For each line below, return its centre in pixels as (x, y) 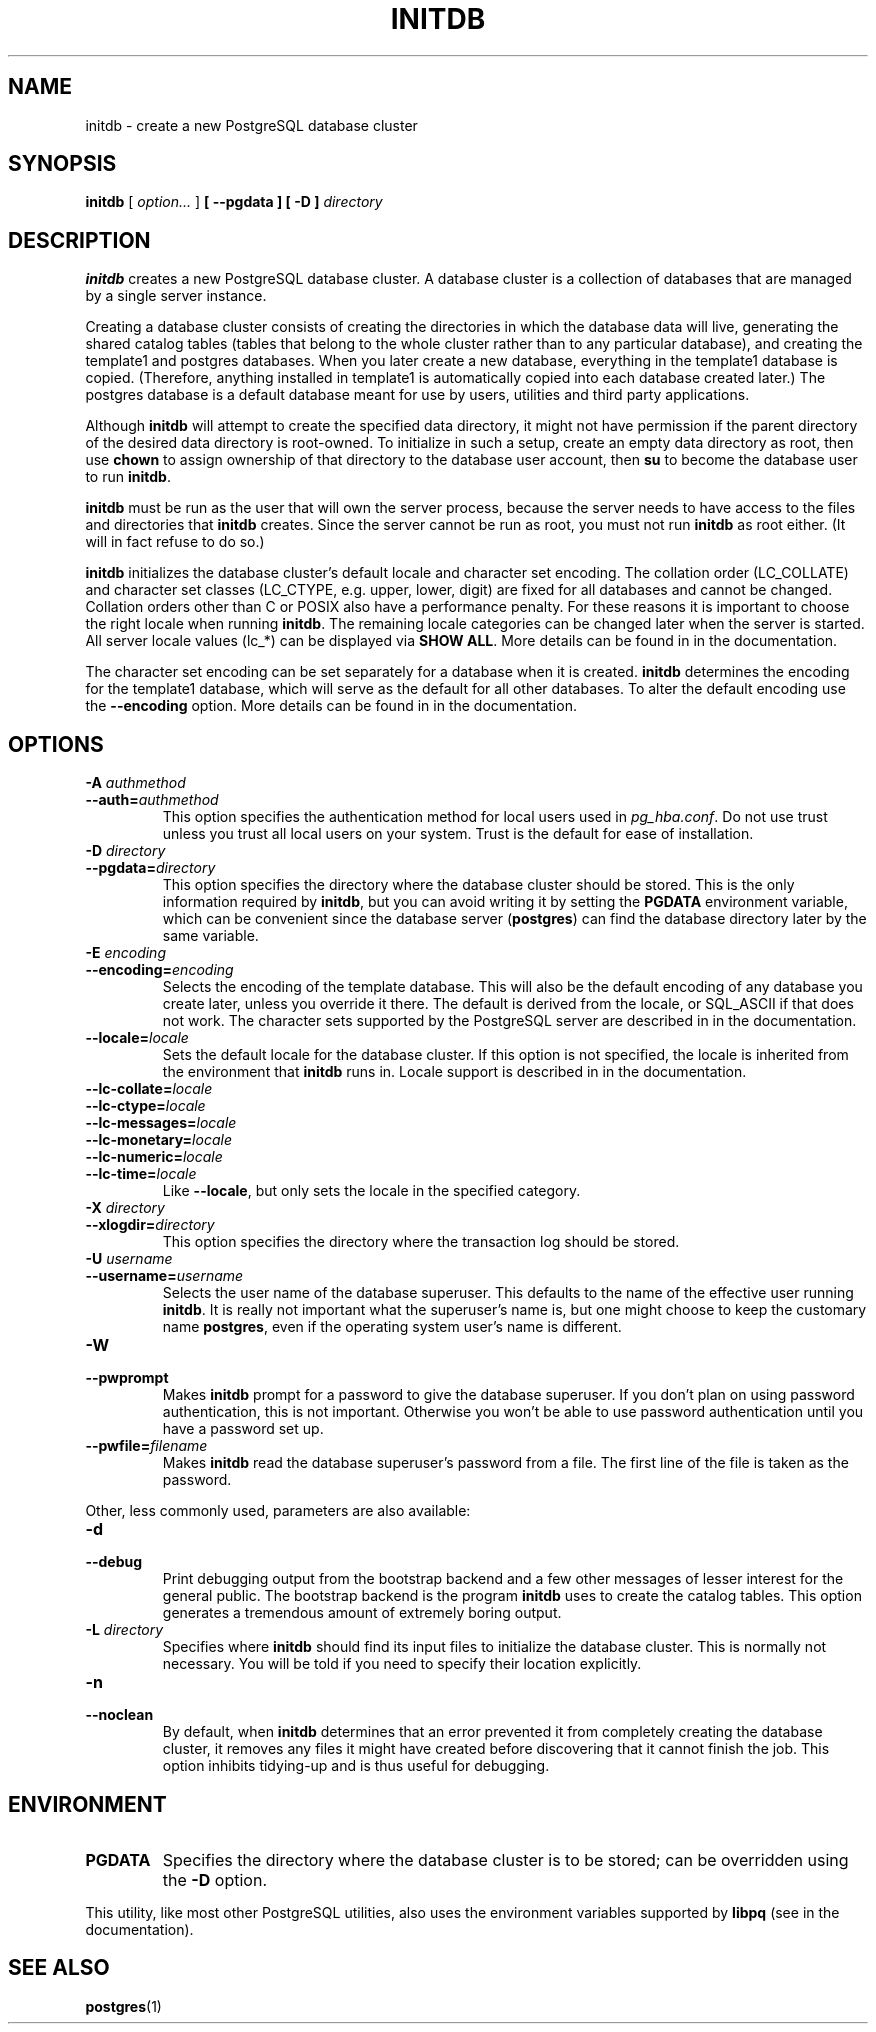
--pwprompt (127, 1378)
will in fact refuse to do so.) (175, 542)
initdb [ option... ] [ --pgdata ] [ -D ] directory (234, 202)
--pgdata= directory (150, 868)
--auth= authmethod (152, 800)
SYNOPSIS (62, 164)
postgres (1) (123, 2006)
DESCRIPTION (79, 240)
